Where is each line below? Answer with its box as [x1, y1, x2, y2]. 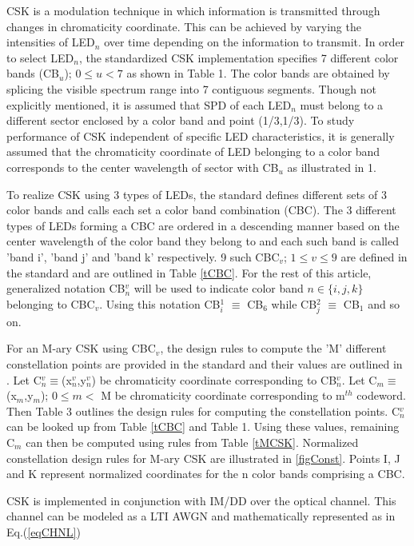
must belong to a [300, 96, 384, 113]
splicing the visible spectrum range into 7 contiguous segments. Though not [6, 80, 376, 97]
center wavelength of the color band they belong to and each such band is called [6, 233, 399, 249]
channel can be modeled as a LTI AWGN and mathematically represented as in [6, 508, 396, 524]
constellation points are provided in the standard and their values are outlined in [6, 356, 403, 373]
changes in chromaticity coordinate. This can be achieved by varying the [6, 18, 361, 34]
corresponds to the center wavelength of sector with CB [6, 158, 279, 175]
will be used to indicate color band [133, 280, 304, 297]
